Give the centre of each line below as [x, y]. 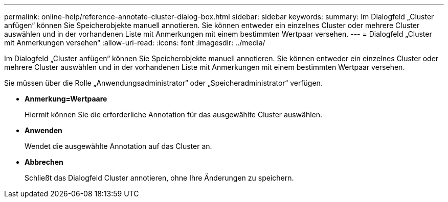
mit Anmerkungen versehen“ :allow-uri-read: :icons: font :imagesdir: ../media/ [135, 43]
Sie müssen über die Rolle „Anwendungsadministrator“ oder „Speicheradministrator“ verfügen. [163, 83]
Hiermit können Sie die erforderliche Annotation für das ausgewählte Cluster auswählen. [174, 115]
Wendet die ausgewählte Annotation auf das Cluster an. [118, 146]
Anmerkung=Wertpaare [66, 99]
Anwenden [43, 130]
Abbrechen [44, 162]
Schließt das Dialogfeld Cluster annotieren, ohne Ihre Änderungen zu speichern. [159, 178]
